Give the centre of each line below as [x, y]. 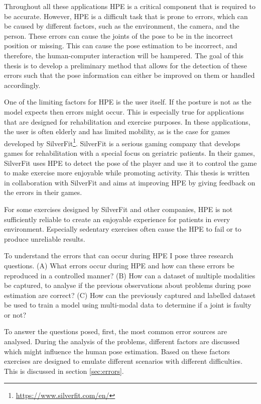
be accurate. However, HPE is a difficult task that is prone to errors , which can [126, 16]
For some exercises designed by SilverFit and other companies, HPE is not [118, 209]
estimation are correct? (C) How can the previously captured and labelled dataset [130, 295]
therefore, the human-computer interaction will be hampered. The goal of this [124, 55]
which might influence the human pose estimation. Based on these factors [117, 351]
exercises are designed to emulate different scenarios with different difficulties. [123, 361]
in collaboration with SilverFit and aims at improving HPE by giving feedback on [130, 182]
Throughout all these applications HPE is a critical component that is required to [130, 6]
